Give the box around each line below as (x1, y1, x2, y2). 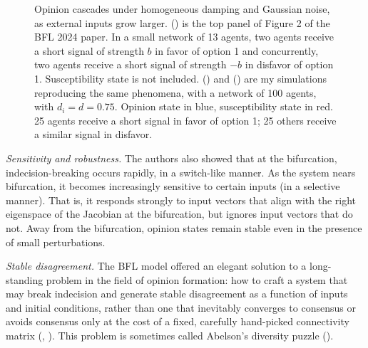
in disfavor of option (245, 57, 334, 72)
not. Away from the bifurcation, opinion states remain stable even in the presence (6, 220, 362, 235)
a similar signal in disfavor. (34, 127, 153, 142)
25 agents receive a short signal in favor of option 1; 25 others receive (34, 112, 337, 127)
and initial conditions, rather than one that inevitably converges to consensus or (6, 300, 356, 315)
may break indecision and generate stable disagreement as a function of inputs (6, 286, 348, 301)
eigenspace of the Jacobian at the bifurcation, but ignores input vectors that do (6, 206, 353, 221)
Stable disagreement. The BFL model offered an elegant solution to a (6, 258, 307, 273)
